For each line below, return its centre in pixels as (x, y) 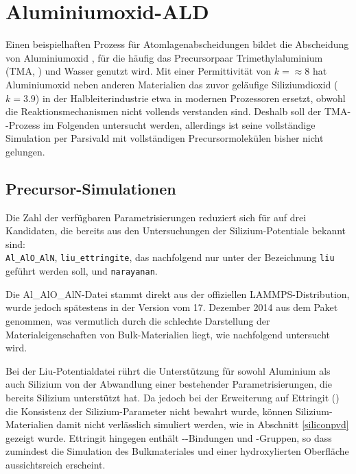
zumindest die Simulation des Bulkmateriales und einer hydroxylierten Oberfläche (177, 451)
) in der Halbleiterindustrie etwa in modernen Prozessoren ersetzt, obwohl (190, 98)
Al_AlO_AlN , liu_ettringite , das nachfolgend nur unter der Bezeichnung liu (170, 257)
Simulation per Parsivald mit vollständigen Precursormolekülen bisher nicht (165, 138)
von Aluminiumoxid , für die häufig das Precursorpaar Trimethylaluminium (164, 57)
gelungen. (25, 151)
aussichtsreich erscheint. (56, 464)
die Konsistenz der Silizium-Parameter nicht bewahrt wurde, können (149, 411)
